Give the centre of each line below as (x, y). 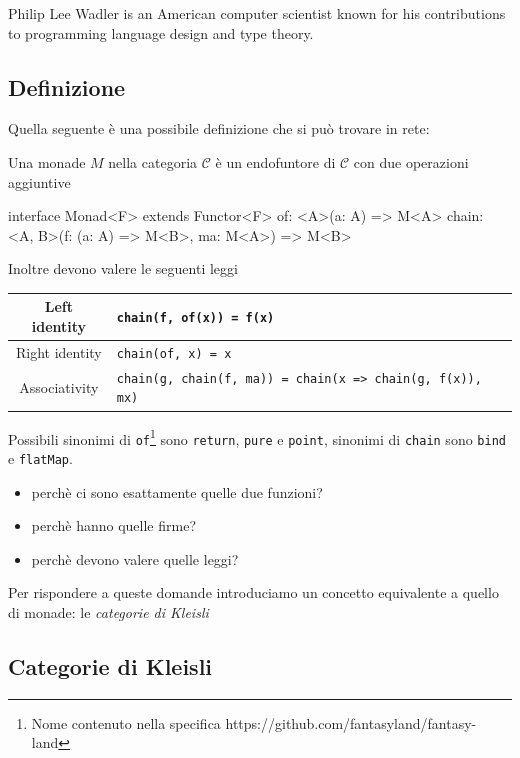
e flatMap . (40, 457)
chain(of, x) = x (174, 353)
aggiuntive (39, 181)
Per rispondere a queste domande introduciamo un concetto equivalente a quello (253, 592)
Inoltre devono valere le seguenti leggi (123, 268)
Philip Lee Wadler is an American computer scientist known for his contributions (257, 13)
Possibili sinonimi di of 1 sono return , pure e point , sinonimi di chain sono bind (257, 437)
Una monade (47, 161)
